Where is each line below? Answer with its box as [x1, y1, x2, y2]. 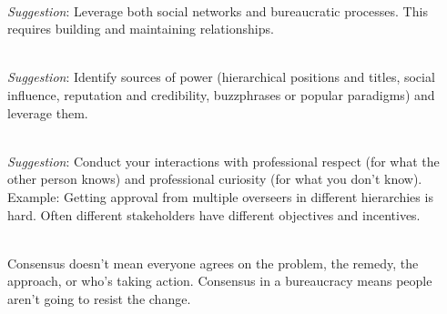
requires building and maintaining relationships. [7, 19, 274, 38]
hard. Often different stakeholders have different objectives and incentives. [7, 205, 421, 224]
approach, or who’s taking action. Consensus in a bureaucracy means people [7, 271, 432, 290]
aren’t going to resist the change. [7, 289, 191, 308]
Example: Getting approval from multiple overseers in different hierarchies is [7, 187, 433, 206]
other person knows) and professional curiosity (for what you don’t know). [7, 169, 422, 188]
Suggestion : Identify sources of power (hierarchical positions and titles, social [7, 67, 435, 86]
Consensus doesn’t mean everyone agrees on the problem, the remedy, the [7, 253, 419, 272]
